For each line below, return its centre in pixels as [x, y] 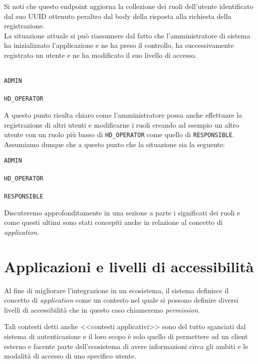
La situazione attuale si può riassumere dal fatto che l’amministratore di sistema [127, 35]
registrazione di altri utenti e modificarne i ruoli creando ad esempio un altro [122, 124]
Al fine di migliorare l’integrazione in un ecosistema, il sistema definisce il [117, 290]
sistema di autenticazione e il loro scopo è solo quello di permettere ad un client [126, 336]
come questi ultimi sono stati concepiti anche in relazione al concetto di [114, 222]
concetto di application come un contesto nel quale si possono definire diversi [121, 300]
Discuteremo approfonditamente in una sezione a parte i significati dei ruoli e [122, 212]
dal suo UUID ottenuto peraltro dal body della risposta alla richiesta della [118, 16]
